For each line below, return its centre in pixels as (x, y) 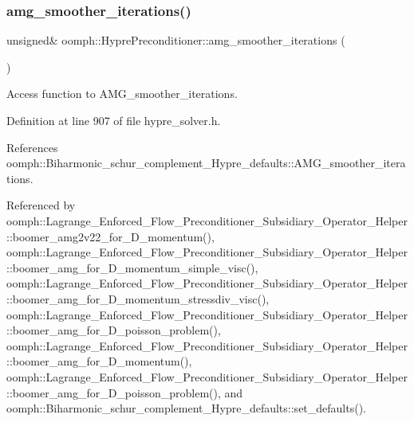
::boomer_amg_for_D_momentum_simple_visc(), (132, 267)
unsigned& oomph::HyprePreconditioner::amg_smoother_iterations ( (176, 40)
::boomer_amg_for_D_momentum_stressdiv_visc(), (138, 298)
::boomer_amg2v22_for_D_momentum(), (110, 236)
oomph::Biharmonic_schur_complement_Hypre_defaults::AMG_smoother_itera (206, 163)
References (32, 147)
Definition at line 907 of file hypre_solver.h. (114, 120)
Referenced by (41, 205)
